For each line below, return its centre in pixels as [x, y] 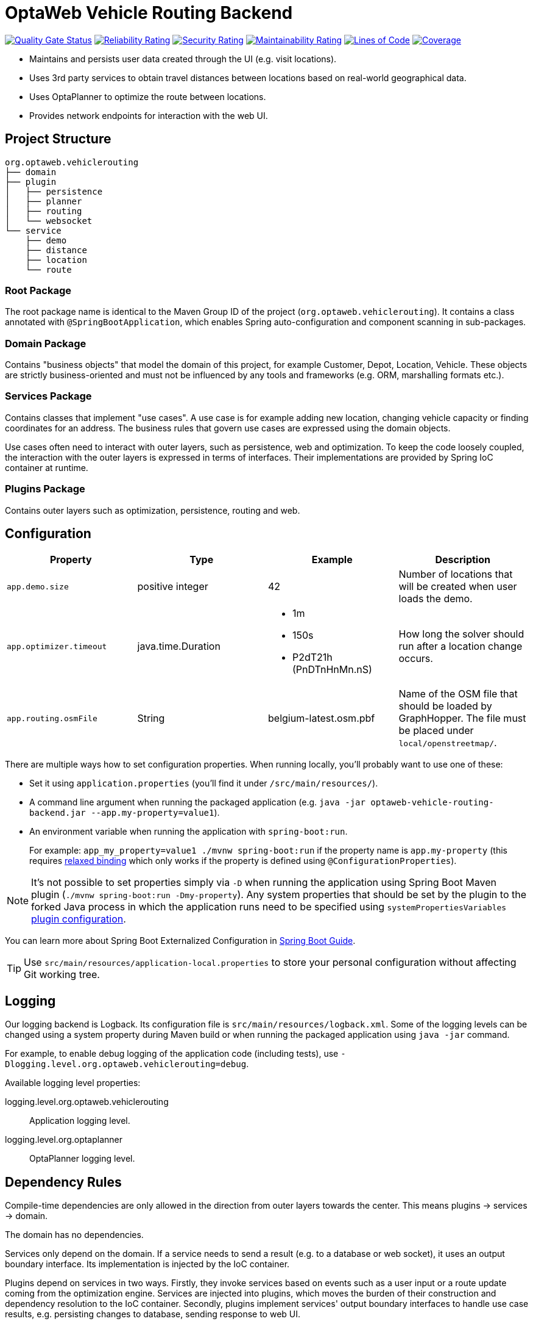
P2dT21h [312, 657]
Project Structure [58, 139]
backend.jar [58, 813]
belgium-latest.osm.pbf [322, 718]
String [151, 718]
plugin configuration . [79, 919]
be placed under [436, 731]
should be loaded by [445, 706]
